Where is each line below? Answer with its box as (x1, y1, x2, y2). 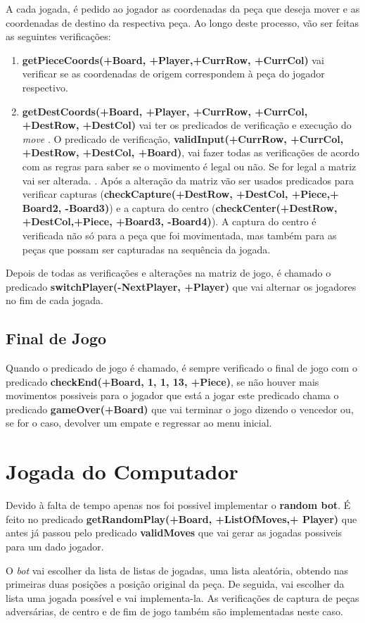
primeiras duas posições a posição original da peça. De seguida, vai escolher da (6, 577, 345, 591)
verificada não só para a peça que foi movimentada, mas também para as (22, 227, 337, 242)
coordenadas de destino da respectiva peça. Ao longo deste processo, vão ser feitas (6, 15, 359, 30)
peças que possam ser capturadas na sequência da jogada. (22, 241, 271, 256)
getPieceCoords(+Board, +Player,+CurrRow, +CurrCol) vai (22, 52, 324, 67)
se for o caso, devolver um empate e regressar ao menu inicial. (6, 415, 272, 430)
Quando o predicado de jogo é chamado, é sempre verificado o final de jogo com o (6, 360, 357, 375)
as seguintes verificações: (6, 29, 111, 44)
